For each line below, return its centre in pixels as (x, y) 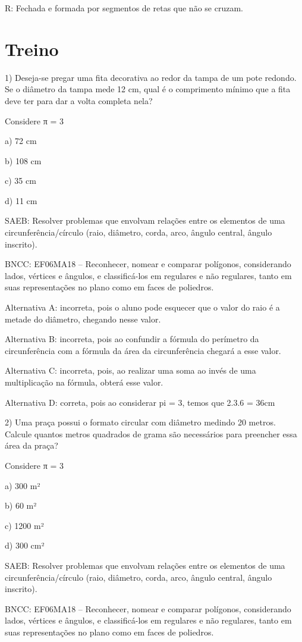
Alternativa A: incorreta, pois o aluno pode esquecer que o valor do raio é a (142, 307)
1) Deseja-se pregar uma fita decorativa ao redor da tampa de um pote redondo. (151, 77)
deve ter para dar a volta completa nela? (79, 100)
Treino (32, 48)
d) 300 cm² (25, 545)
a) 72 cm (21, 141)
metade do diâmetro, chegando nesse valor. (83, 319)
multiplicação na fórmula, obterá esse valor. (84, 382)
